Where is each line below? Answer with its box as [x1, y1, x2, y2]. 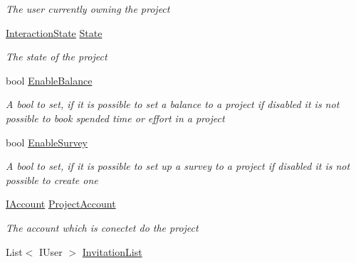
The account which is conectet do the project [6, 220, 199, 235]
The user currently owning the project [6, 1, 170, 16]
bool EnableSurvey [6, 134, 88, 149]
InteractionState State [6, 25, 103, 40]
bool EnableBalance [6, 73, 93, 87]
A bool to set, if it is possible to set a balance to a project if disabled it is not [6, 97, 340, 112]
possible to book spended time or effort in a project [6, 110, 225, 125]
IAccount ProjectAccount [6, 196, 116, 211]
